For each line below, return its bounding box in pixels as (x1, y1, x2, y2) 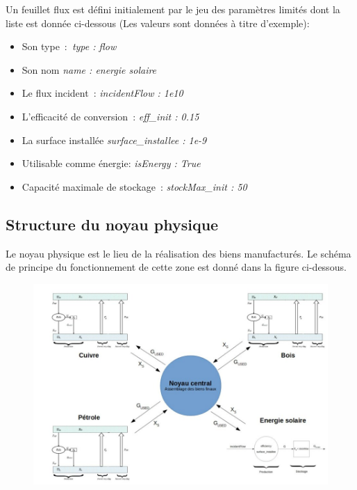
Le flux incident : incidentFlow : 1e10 (22, 86, 183, 100)
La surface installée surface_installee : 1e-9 (22, 132, 207, 147)
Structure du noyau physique (6, 213, 219, 235)
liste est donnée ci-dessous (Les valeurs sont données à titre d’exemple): (6, 15, 310, 30)
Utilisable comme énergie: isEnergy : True (22, 156, 201, 171)
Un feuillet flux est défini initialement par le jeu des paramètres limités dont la (6, 2, 340, 16)
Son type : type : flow (22, 39, 117, 54)
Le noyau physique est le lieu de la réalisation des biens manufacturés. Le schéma (6, 246, 351, 260)
